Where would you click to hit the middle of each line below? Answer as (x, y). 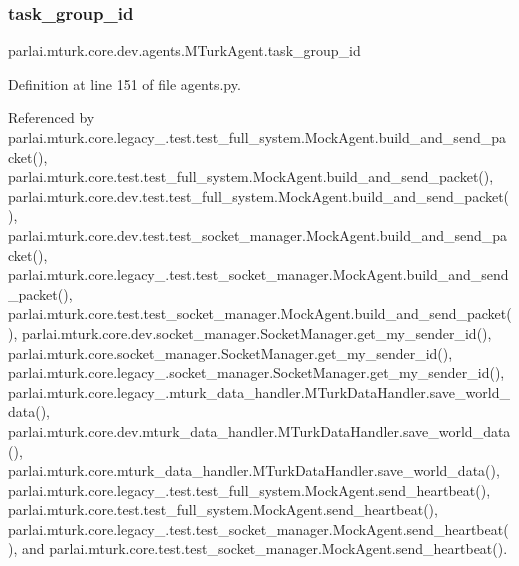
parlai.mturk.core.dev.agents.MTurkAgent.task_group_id (184, 50)
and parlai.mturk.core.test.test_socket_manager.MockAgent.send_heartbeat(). (264, 548)
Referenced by (51, 117)
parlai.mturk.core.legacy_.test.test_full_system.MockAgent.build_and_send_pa (257, 137)
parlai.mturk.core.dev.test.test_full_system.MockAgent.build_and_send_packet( (259, 195)
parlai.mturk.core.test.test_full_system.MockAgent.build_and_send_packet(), (251, 176)
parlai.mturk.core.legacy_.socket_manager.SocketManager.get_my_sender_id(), (256, 372)
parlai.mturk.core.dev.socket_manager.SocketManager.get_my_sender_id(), (256, 332)
